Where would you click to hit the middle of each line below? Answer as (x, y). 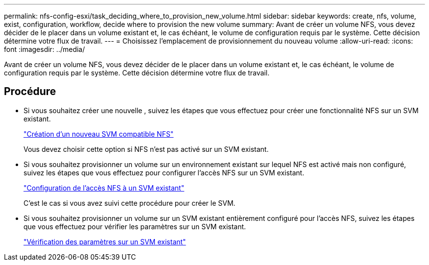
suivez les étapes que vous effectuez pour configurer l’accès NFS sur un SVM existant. (164, 172)
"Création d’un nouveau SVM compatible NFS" (99, 134)
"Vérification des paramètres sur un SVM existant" (105, 241)
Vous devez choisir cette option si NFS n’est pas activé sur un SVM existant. (146, 149)
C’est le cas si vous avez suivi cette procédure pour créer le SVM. (130, 203)
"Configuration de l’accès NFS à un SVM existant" (104, 188)
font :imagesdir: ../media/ (45, 49)
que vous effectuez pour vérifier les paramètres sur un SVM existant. (135, 226)
